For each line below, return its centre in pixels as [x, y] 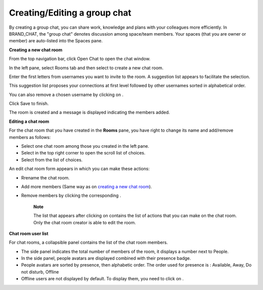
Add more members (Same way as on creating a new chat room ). [86, 186]
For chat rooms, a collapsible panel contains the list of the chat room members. [88, 242]
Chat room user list [29, 233]
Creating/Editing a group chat [70, 13]
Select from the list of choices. [52, 160]
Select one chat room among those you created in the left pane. [85, 146]
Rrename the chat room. [46, 177]
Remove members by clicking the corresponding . [71, 195]
